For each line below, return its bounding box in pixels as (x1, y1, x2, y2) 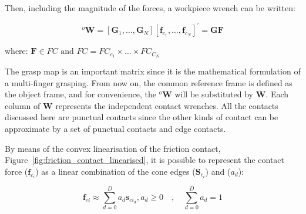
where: (5, 45, 28, 57)
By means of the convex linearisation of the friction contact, (5, 142, 221, 154)
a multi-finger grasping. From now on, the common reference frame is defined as (5, 76, 292, 89)
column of (5, 99, 41, 111)
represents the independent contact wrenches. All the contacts (55, 99, 278, 111)
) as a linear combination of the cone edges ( (35, 165, 196, 177)
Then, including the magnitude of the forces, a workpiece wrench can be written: (5, 2, 295, 13)
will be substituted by (174, 88, 254, 100)
